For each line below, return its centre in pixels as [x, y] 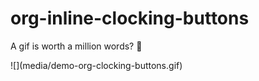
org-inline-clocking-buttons [130, 18]
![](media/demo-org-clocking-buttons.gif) [96, 65]
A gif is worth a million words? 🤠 [76, 46]
